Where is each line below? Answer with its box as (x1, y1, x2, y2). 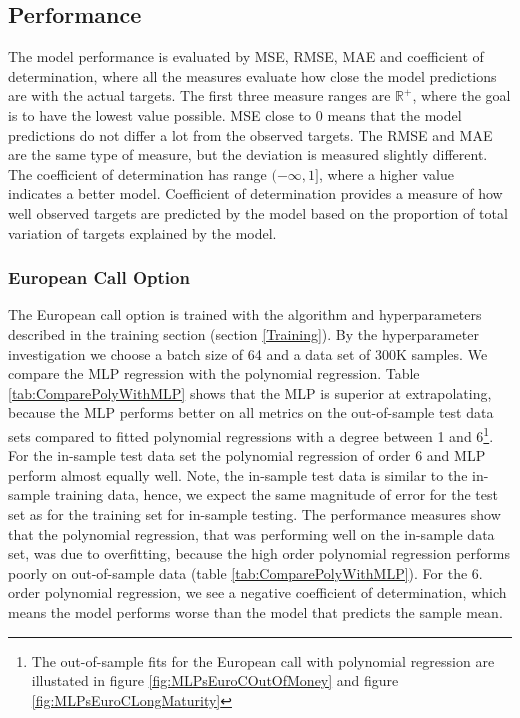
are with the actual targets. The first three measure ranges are (8, 85, 391, 106)
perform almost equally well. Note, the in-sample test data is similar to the (8, 464, 468, 485)
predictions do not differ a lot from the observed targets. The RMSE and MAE (8, 124, 493, 145)
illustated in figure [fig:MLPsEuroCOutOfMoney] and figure (31, 670, 399, 691)
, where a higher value (318, 163, 454, 184)
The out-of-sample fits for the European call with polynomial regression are (31, 650, 495, 671)
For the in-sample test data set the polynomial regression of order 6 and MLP (8, 445, 486, 466)
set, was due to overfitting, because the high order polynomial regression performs (8, 543, 511, 564)
